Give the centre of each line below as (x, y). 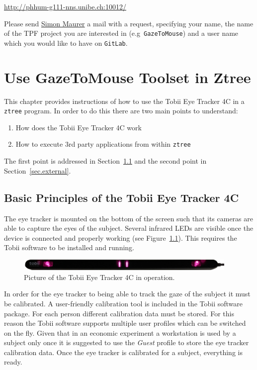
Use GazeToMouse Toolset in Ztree (128, 77)
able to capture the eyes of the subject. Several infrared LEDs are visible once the (129, 228)
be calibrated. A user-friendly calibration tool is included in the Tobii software (123, 303)
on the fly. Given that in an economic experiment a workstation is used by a (120, 332)
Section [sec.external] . (38, 170)
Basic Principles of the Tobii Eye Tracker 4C (122, 197)
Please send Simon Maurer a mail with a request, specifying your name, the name (129, 23)
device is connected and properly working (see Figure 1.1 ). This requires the (121, 237)
